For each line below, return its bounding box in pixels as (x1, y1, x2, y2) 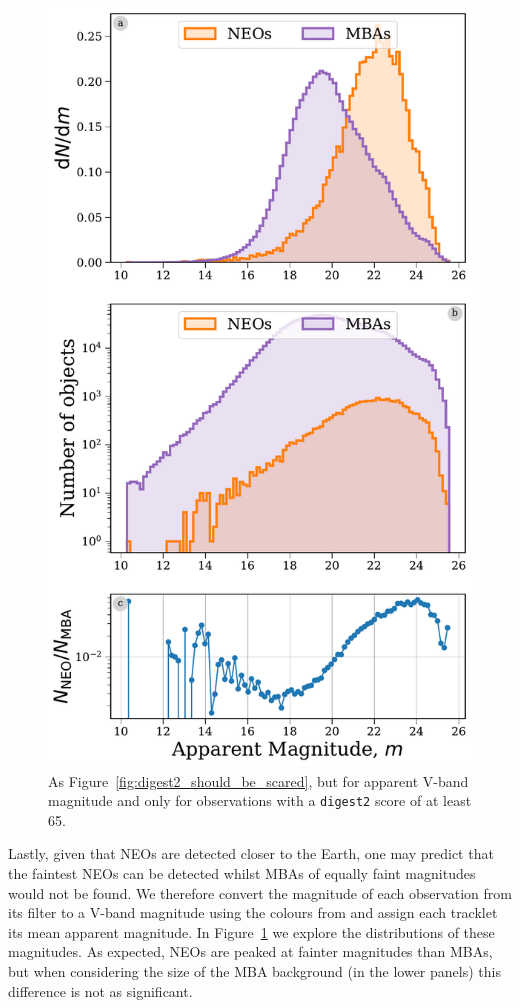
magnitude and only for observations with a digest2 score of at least (48, 790, 472, 811)
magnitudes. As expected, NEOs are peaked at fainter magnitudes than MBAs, (8, 941, 493, 962)
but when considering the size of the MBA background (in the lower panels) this (8, 961, 501, 982)
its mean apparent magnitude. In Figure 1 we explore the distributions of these (8, 921, 495, 942)
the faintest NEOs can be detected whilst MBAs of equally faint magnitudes (8, 863, 476, 884)
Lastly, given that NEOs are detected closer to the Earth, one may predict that (8, 843, 494, 864)
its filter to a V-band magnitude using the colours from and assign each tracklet (8, 902, 498, 923)
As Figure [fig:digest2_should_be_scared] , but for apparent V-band (48, 770, 469, 791)
